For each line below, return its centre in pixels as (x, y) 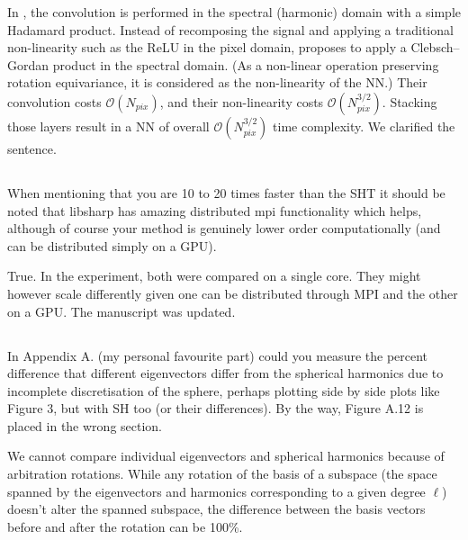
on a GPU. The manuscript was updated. (121, 311)
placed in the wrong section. (85, 425)
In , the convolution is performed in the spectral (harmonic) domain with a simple (234, 12)
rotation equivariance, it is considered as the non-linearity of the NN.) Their (217, 82)
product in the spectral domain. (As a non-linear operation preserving (246, 64)
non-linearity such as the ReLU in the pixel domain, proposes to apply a (207, 47)
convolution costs (54, 101)
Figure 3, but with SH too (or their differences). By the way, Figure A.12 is (216, 408)
